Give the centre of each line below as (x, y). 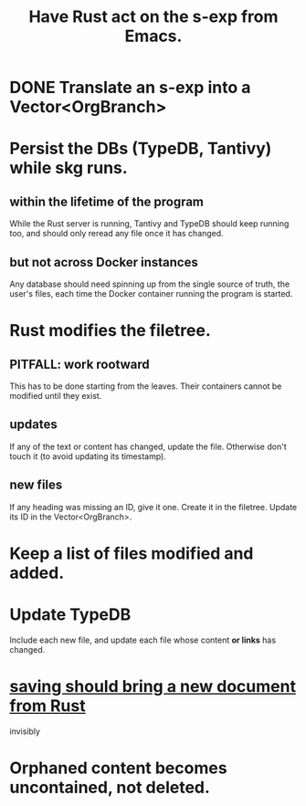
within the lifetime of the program (106, 201)
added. (37, 573)
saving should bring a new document (153, 686)
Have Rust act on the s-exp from (153, 17)
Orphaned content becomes (118, 768)
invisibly (25, 731)
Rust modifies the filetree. (111, 331)
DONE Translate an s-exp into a (130, 88)
